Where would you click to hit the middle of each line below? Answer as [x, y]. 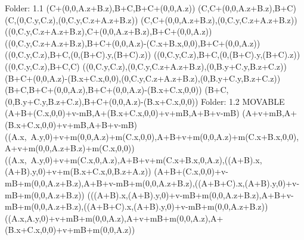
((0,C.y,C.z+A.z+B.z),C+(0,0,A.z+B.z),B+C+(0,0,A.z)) [108, 31]
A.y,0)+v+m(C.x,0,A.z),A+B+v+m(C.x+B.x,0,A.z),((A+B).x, [146, 159]
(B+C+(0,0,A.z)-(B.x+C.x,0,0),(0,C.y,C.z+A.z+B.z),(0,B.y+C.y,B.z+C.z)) [143, 78]
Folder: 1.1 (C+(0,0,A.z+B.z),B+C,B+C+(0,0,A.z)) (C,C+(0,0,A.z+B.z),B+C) [151, 8]
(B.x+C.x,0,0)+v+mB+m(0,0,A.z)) [70, 230]
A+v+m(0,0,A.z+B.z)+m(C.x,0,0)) [70, 148]
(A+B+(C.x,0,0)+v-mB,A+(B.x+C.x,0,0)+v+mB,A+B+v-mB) [122, 113]
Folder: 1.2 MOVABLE [243, 101]
